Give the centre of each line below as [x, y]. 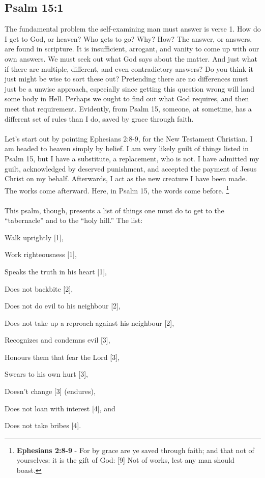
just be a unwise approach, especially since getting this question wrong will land [129, 88]
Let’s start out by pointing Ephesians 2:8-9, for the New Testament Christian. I [129, 138]
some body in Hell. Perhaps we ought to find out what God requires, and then [127, 99]
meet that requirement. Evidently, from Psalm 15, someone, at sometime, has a [128, 108]
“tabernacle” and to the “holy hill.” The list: [74, 220]
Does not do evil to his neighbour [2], [63, 306]
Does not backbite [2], [39, 288]
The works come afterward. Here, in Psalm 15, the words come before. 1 [117, 189]
